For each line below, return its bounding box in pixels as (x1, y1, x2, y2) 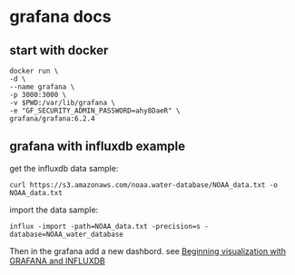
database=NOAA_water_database (9, 230, 124, 239)
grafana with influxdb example (9, 139, 186, 154)
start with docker (9, 43, 109, 58)
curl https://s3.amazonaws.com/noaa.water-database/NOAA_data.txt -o (9, 180, 279, 190)
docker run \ (9, 66, 59, 75)
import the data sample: (9, 204, 99, 215)
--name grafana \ (9, 83, 75, 92)
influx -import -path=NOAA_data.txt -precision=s (9, 221, 202, 231)
